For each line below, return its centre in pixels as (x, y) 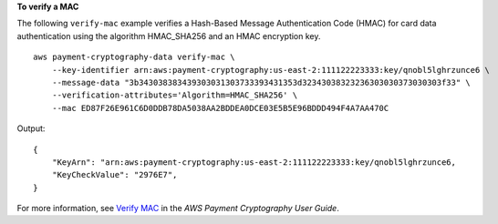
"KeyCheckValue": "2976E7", (114, 175)
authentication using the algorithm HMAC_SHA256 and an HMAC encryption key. (169, 36)
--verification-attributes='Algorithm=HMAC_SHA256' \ (175, 95)
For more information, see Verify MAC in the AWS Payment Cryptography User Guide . (178, 209)
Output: (31, 128)
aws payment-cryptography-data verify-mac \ (135, 57)
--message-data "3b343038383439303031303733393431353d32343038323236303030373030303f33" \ (261, 82)
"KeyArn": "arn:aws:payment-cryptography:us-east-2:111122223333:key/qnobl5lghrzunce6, (254, 162)
